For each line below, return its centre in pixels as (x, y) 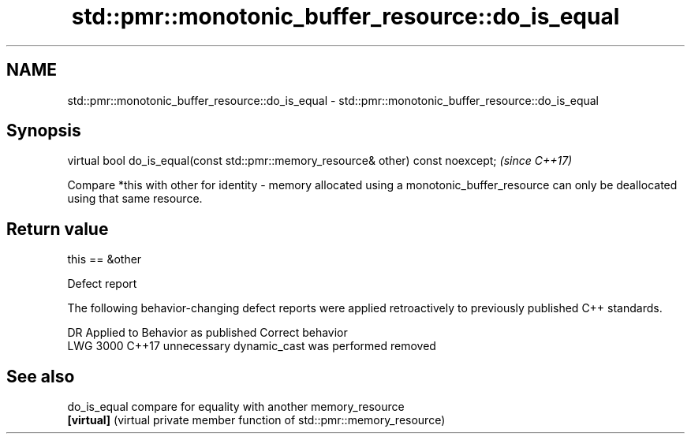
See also (41, 376)
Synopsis (44, 131)
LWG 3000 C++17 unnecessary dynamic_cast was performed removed (252, 346)
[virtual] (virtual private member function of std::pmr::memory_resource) (256, 420)
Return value (58, 229)
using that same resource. (135, 199)
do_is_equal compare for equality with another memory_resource (236, 407)
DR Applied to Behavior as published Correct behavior (207, 333)
